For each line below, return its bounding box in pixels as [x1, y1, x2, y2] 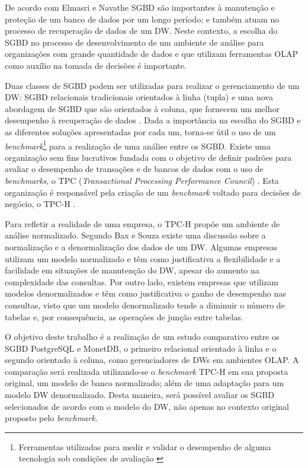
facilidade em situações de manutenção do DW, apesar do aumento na [5, 264, 259, 276]
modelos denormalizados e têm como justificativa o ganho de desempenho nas [5, 287, 286, 300]
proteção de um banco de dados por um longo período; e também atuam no [5, 12, 280, 25]
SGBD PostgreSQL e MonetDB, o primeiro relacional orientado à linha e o [5, 342, 277, 354]
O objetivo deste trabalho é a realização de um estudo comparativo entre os [5, 330, 280, 343]
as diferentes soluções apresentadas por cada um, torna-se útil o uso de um [5, 125, 276, 138]
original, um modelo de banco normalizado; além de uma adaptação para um [5, 377, 284, 389]
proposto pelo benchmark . [5, 412, 98, 424]
